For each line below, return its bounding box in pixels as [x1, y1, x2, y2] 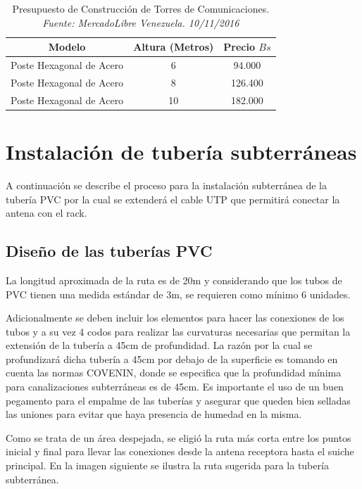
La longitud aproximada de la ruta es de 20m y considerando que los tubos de [6, 272, 342, 287]
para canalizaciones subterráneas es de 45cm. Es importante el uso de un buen [6, 379, 344, 394]
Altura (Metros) [133, 39, 214, 54]
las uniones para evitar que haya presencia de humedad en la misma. [6, 407, 302, 421]
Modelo [48, 39, 86, 54]
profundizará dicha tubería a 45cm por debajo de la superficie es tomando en [6, 351, 338, 366]
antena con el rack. [6, 205, 87, 220]
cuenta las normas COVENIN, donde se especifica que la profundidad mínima [6, 365, 342, 380]
